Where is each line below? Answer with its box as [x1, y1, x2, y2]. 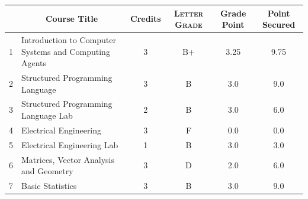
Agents [21, 57, 47, 69]
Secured [262, 18, 296, 31]
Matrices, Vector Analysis [21, 153, 115, 165]
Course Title [45, 12, 98, 25]
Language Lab [21, 109, 73, 121]
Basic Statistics [21, 179, 77, 191]
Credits [130, 12, 161, 25]
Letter [174, 6, 204, 19]
